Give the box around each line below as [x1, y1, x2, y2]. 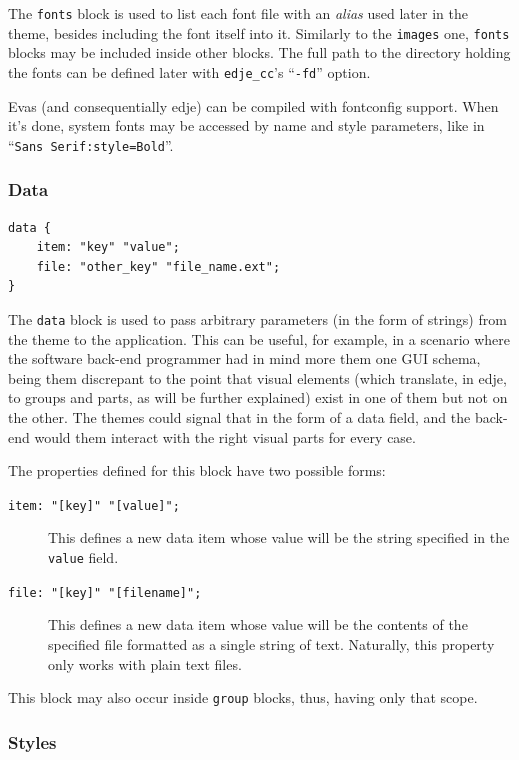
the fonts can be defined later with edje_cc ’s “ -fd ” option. [8, 61, 371, 82]
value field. [48, 547, 119, 568]
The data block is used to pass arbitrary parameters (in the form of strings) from [8, 309, 507, 329]
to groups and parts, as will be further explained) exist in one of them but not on [8, 387, 508, 408]
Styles [8, 729, 57, 754]
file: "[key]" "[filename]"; [8, 585, 202, 600]
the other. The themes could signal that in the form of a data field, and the [8, 407, 471, 428]
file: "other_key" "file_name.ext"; [36, 259, 281, 274]
